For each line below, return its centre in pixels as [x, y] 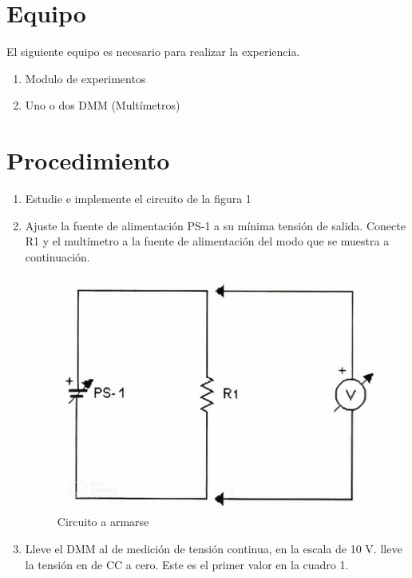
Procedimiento [88, 160]
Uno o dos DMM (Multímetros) [103, 105]
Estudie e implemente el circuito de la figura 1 [138, 199]
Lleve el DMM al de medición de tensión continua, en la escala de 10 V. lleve [214, 549]
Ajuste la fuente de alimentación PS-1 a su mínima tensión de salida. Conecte [215, 225]
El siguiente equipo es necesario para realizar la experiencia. [153, 52]
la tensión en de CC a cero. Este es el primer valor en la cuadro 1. [187, 564]
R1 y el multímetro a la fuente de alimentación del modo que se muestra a [207, 241]
